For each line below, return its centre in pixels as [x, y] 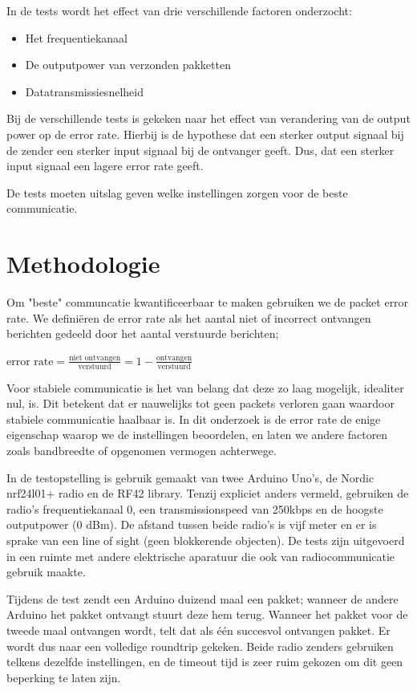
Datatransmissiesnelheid [84, 91]
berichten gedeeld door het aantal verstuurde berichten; [143, 333]
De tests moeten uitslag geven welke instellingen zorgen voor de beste [177, 192]
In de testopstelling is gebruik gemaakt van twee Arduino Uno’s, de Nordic [190, 477]
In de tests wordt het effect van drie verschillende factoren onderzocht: [179, 10]
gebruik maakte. [46, 572]
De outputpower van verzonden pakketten [128, 65]
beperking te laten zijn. [64, 677]
